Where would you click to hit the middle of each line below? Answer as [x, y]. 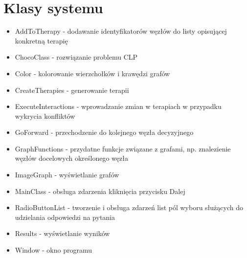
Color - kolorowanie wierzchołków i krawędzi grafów [92, 73]
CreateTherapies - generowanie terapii [72, 90]
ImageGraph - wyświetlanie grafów [67, 175]
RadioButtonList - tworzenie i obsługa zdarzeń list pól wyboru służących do [129, 207]
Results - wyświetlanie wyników [62, 233]
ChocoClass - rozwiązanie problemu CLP [76, 57]
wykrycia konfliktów [45, 116]
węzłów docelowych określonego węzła [71, 158]
